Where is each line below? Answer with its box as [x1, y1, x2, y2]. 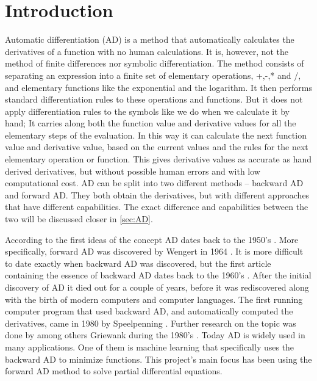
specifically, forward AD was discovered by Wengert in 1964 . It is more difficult [5, 245, 304, 258]
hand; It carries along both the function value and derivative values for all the [5, 117, 296, 129]
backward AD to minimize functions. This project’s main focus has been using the [5, 352, 312, 365]
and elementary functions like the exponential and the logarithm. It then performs [5, 81, 312, 93]
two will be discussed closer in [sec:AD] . [5, 212, 153, 225]
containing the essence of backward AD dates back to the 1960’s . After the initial [5, 269, 312, 281]
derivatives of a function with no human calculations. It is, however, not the [5, 45, 289, 57]
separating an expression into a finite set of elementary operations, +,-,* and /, [5, 68, 301, 81]
